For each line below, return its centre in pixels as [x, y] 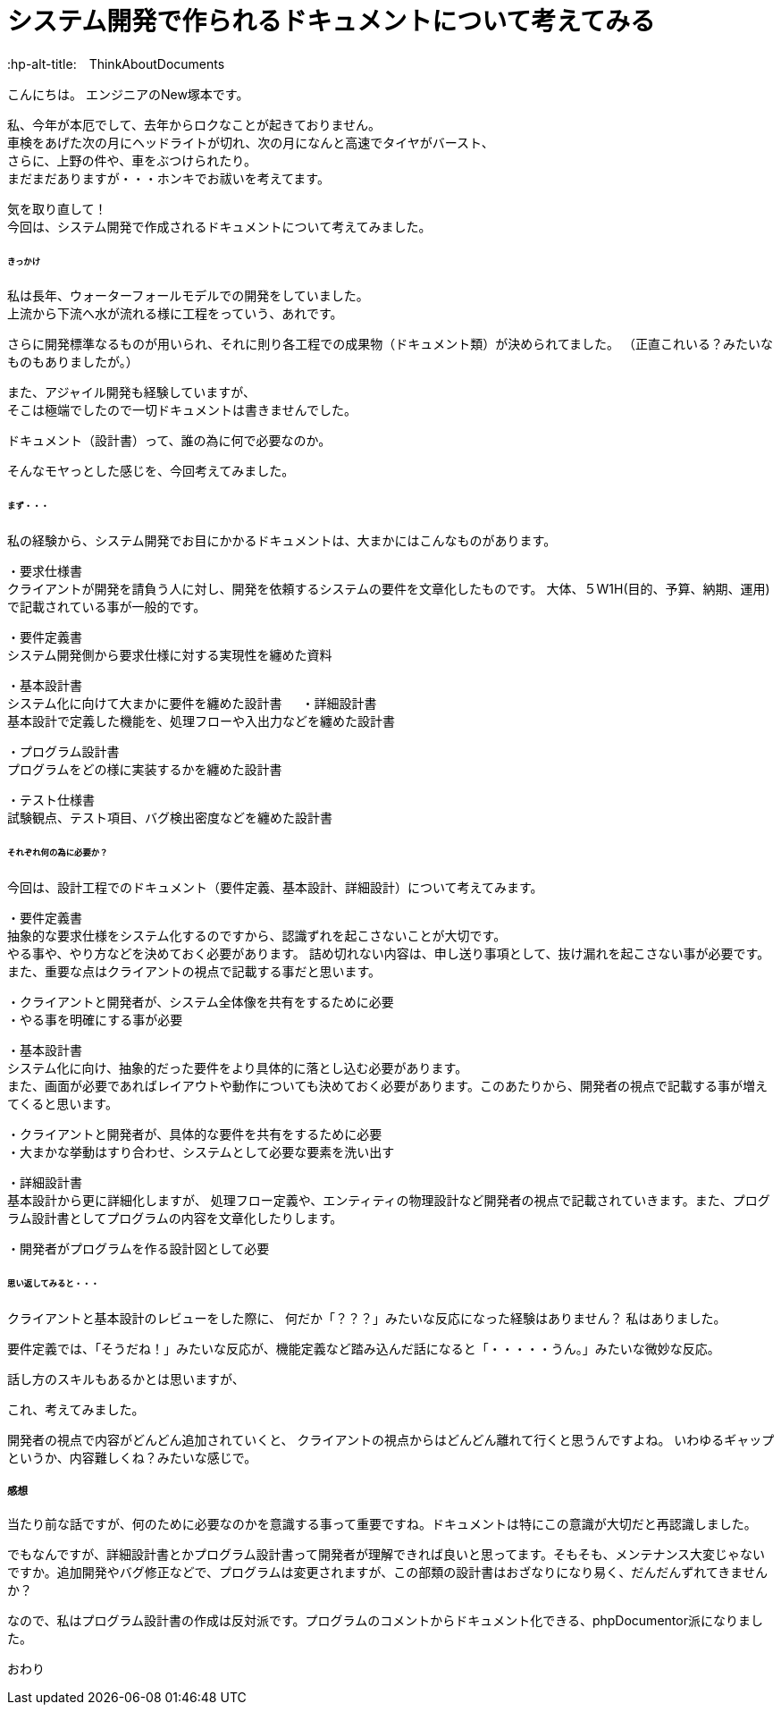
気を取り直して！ [57, 208]
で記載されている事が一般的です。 [107, 607]
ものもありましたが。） [73, 362]
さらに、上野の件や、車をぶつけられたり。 [132, 160]
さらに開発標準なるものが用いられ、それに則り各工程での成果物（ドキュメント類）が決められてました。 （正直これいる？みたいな [390, 344]
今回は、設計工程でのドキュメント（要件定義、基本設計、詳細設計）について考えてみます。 [275, 887]
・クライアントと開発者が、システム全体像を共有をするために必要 [201, 1003]
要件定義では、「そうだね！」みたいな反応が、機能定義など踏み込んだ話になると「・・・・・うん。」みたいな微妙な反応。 [364, 1348]
